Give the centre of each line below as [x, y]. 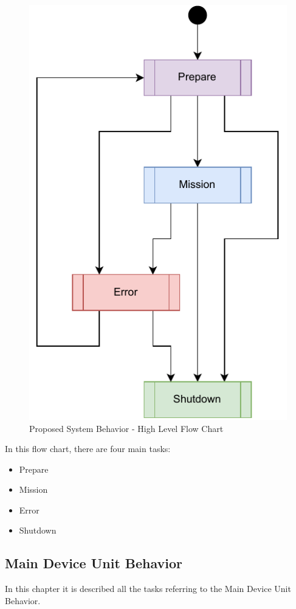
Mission [33, 489]
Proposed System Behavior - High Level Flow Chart [126, 428]
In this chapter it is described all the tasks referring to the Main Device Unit [148, 589]
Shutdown [38, 530]
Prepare [34, 469]
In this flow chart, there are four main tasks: [88, 449]
